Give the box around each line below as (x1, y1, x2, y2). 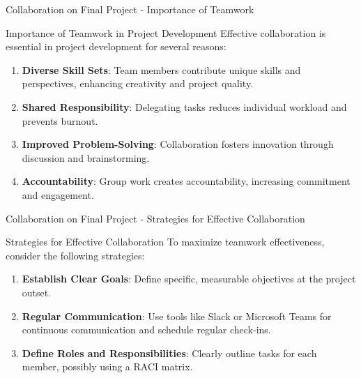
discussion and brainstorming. (22, 150, 150, 165)
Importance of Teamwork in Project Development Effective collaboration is (6, 25, 326, 40)
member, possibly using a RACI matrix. (22, 359, 193, 374)
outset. (22, 285, 52, 299)
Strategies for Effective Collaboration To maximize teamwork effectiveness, (6, 234, 325, 249)
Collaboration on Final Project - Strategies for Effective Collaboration (6, 211, 305, 225)
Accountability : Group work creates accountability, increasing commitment (22, 174, 351, 188)
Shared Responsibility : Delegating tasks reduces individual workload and (22, 99, 347, 114)
